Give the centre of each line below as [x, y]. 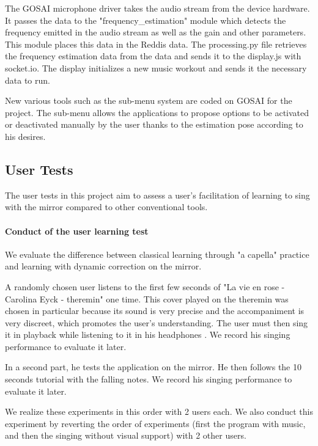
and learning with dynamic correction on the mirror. [103, 266]
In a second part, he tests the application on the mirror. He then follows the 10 [153, 367]
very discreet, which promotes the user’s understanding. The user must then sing [157, 322]
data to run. [28, 80]
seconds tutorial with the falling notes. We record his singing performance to [149, 379]
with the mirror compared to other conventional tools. [106, 207]
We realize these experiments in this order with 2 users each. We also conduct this [159, 411]
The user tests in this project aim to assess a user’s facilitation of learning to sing [157, 195]
